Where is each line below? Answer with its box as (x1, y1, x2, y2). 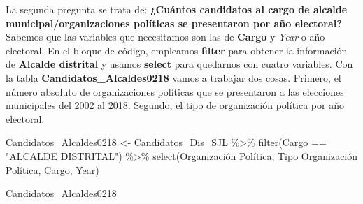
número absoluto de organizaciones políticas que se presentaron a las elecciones (6, 84, 344, 99)
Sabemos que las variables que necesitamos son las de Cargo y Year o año (6, 29, 325, 44)
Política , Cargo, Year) (6, 162, 99, 177)
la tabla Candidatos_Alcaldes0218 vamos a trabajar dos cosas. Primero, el (6, 70, 341, 85)
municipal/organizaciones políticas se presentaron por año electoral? (6, 15, 342, 30)
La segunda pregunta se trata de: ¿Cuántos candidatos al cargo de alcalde (6, 2, 348, 16)
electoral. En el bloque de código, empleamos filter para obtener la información (6, 43, 348, 57)
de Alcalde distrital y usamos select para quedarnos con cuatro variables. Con (6, 57, 353, 71)
